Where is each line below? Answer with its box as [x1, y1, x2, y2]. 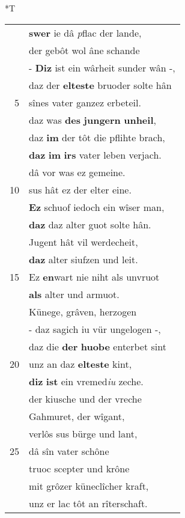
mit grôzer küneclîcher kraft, [29, 478, 149, 493]
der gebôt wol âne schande [29, 43, 140, 57]
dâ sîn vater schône [29, 443, 109, 458]
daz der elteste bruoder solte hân [29, 78, 172, 92]
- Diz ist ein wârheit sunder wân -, [29, 60, 175, 75]
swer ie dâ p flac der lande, [29, 25, 142, 40]
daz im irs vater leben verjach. [29, 147, 162, 162]
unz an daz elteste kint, [29, 356, 132, 371]
